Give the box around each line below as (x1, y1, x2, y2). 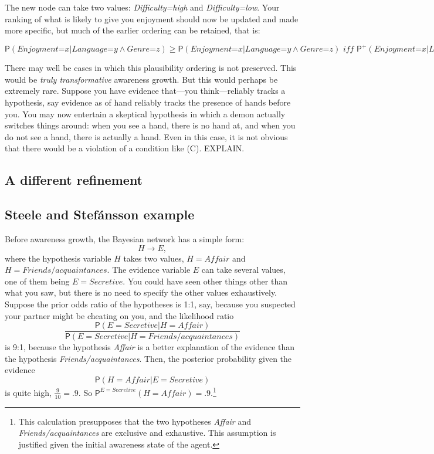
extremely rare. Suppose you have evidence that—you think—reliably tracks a (5, 84, 286, 97)
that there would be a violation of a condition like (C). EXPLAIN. (5, 142, 245, 154)
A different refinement (5, 171, 143, 189)
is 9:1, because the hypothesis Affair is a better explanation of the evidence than (5, 341, 295, 353)
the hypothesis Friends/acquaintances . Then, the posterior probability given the (5, 352, 292, 364)
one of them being (5, 275, 70, 287)
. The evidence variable (107, 263, 191, 276)
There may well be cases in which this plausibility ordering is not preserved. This (5, 62, 297, 74)
